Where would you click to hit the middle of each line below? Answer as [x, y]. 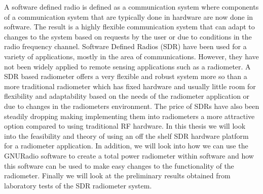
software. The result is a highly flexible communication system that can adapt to [129, 27]
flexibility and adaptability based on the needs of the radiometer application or [127, 96]
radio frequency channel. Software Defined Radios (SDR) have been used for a [125, 46]
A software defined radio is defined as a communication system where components [131, 7]
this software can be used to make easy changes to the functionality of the [119, 165]
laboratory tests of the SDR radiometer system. [78, 185]
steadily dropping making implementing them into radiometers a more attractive [129, 116]
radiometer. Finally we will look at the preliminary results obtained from [117, 176]
